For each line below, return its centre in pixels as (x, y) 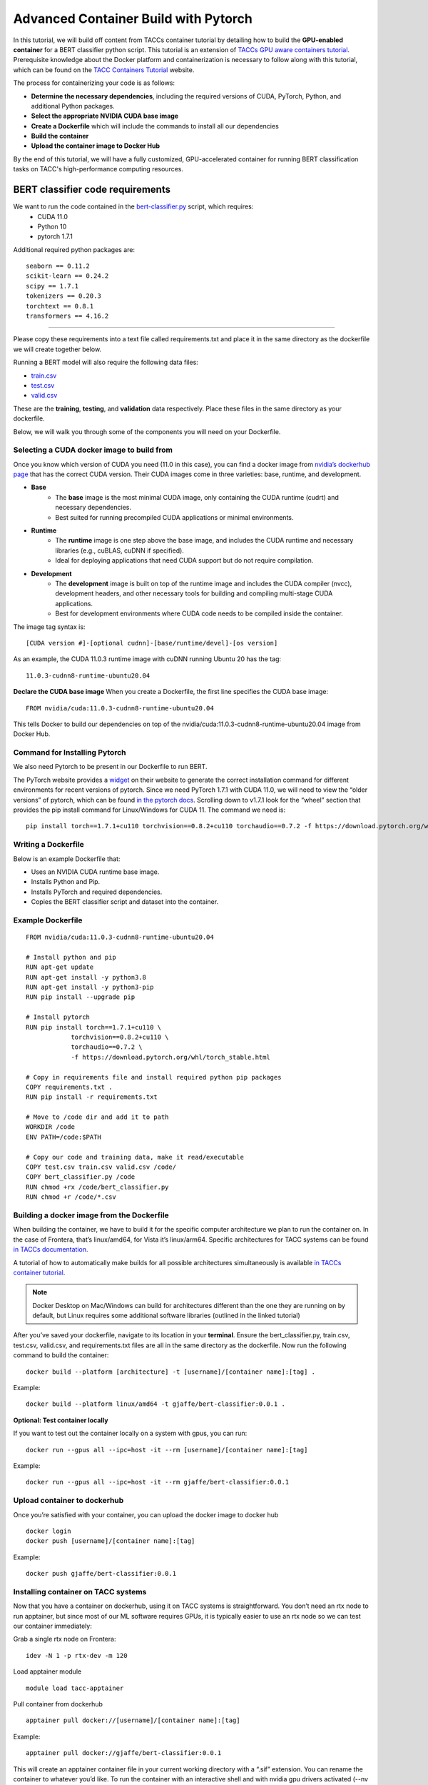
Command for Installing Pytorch (70, 753)
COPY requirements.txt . (69, 1087)
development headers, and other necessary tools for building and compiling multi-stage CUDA (194, 593)
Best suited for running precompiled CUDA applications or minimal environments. (174, 517)
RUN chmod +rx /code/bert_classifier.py (97, 1187)
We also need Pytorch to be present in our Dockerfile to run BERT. (110, 767)
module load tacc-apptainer (75, 1688)
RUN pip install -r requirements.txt (92, 1097)
